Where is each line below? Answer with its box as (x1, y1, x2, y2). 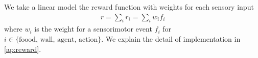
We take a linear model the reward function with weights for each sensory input (4, 2, 254, 12)
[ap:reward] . (4, 43, 41, 54)
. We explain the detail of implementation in (101, 34, 241, 44)
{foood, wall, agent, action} (15, 36, 102, 44)
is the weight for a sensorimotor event (34, 23, 152, 34)
